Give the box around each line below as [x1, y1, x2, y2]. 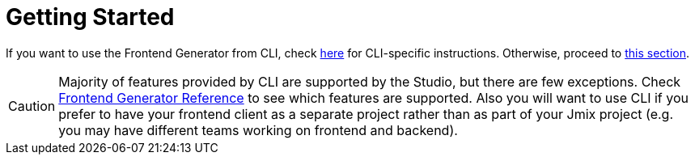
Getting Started [6, 3, 175, 31]
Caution [8, 97, 56, 114]
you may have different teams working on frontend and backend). [58, 121, 458, 138]
